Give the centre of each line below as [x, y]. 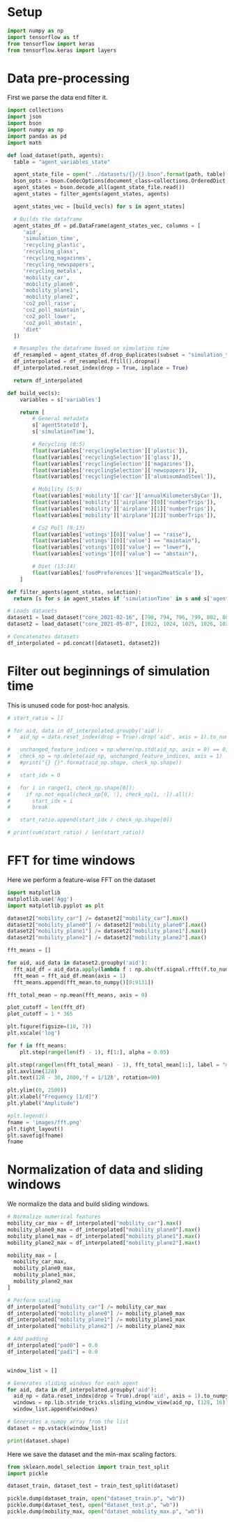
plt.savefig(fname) [36, 1135]
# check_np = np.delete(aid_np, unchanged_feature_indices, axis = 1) [115, 756]
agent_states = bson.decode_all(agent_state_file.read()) [100, 188]
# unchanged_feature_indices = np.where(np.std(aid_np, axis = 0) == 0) [118, 750]
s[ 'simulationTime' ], [64, 432]
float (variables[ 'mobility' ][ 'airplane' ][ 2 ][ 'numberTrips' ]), [124, 515]
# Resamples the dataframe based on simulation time [92, 349]
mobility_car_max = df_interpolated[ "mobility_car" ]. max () [95, 1223]
